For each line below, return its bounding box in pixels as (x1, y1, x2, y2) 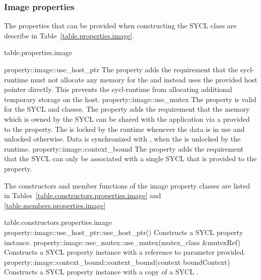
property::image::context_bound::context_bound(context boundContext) (4, 256, 230, 267)
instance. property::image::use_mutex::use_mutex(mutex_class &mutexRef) (4, 237, 240, 247)
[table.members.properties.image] (4, 200, 106, 210)
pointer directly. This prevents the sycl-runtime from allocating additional (4, 84, 232, 95)
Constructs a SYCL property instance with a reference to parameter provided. (4, 247, 246, 257)
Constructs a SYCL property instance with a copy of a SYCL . (4, 266, 199, 277)
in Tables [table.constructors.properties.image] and (4, 190, 161, 201)
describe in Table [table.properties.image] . (4, 30, 135, 40)
